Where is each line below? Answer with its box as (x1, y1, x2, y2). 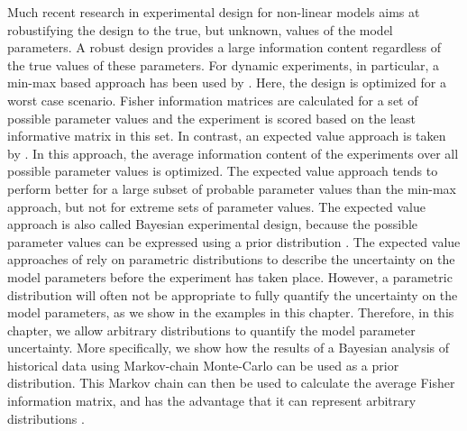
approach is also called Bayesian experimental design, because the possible (7, 215, 417, 234)
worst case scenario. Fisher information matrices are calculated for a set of (7, 90, 418, 109)
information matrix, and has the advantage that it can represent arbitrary (7, 391, 417, 410)
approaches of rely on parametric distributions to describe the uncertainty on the (7, 250, 455, 269)
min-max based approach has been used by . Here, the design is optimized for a (7, 73, 446, 92)
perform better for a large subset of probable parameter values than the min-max (7, 179, 456, 197)
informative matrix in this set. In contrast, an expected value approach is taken (7, 126, 446, 145)
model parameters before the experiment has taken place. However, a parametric (7, 267, 453, 286)
